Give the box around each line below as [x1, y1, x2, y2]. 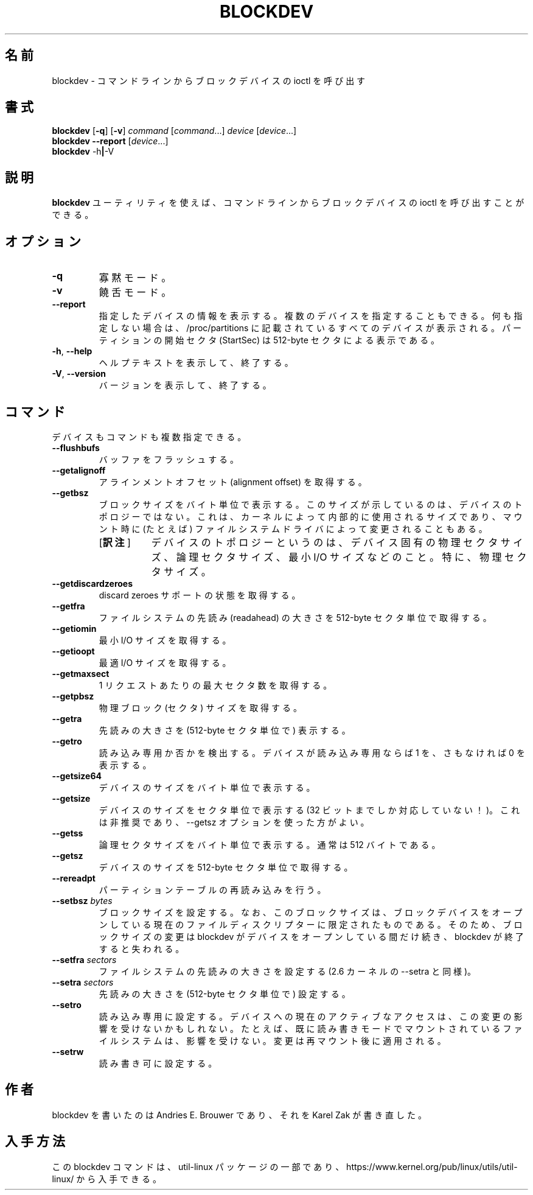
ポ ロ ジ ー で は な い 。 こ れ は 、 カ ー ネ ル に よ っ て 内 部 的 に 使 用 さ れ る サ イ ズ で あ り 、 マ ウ [99, 511, 523, 522]
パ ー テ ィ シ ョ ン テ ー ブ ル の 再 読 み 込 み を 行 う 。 [99, 884, 326, 895]
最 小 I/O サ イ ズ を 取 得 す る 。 [99, 634, 231, 645]
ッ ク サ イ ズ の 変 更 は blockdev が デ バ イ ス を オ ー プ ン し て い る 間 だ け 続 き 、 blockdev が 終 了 [99, 931, 524, 942]
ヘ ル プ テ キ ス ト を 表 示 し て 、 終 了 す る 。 [99, 357, 293, 368]
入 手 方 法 [5, 1134, 65, 1149]
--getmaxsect [52, 668, 110, 679]
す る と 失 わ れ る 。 [99, 943, 184, 954]
